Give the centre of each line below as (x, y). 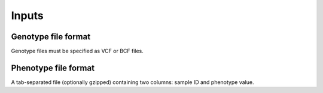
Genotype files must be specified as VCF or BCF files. (77, 51)
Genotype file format (51, 37)
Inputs (28, 15)
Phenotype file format (53, 68)
